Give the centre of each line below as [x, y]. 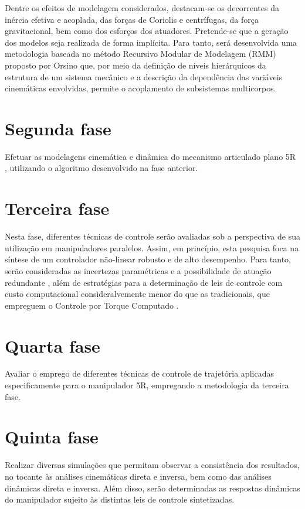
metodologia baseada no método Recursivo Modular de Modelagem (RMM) [140, 54]
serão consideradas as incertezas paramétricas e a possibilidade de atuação [138, 270]
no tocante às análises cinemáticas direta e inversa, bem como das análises [138, 476]
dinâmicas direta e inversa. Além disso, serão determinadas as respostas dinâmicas [152, 488]
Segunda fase [58, 128]
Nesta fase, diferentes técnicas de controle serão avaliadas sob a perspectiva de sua [152, 236]
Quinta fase [52, 437]
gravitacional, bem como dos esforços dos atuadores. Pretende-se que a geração [147, 31]
